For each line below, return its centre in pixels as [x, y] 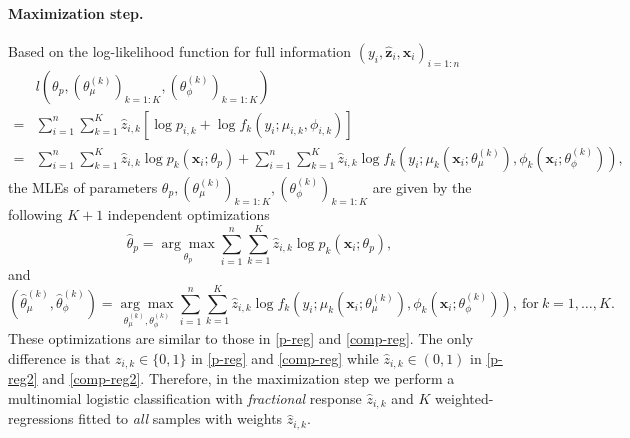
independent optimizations [188, 214]
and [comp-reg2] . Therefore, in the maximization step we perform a [248, 378]
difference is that [59, 357]
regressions [41, 418]
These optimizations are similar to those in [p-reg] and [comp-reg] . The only [241, 338]
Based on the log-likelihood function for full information [180, 50]
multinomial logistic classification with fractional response [185, 398]
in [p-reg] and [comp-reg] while [285, 357]
